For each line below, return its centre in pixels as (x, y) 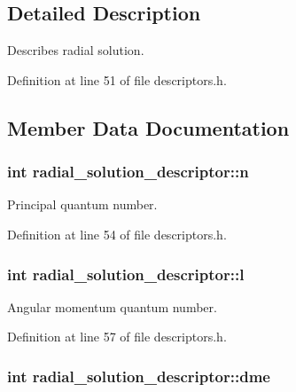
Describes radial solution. (76, 50)
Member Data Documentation (148, 127)
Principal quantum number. (82, 204)
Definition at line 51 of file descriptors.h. (117, 79)
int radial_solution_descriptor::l (126, 274)
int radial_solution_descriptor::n (128, 172)
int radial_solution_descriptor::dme (139, 376)
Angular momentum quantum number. (112, 306)
